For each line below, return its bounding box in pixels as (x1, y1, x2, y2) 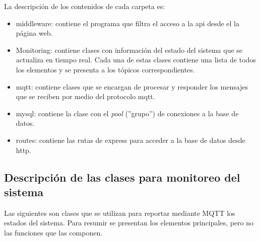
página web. (16, 28, 53, 38)
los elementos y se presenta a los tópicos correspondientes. (16, 64, 195, 74)
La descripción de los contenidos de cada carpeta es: (4, 1, 165, 11)
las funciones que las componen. (4, 227, 103, 237)
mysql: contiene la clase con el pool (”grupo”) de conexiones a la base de (16, 108, 239, 118)
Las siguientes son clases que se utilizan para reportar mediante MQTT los (4, 207, 235, 218)
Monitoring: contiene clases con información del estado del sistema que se (16, 44, 243, 55)
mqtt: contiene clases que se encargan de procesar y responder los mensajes (16, 81, 248, 92)
